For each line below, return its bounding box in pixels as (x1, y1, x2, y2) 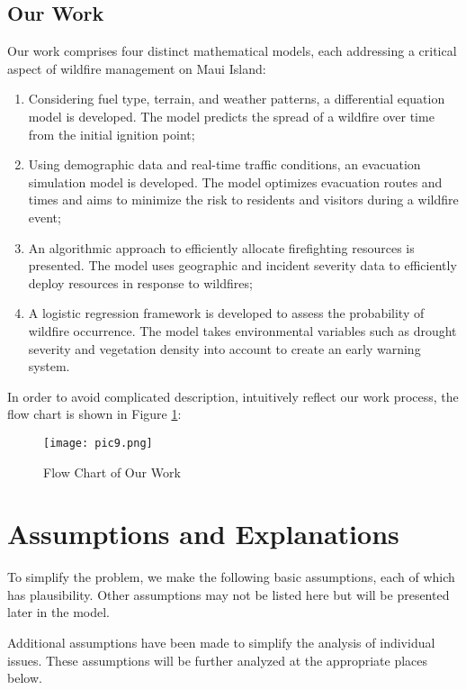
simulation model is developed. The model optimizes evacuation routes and (28, 172, 443, 191)
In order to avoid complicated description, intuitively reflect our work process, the (7, 386, 459, 405)
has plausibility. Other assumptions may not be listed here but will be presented (7, 585, 450, 604)
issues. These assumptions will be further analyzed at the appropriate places (7, 650, 428, 669)
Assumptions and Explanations (7, 515, 399, 552)
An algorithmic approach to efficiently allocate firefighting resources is (28, 238, 415, 257)
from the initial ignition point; (28, 124, 195, 143)
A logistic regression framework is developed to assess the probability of (28, 304, 425, 322)
